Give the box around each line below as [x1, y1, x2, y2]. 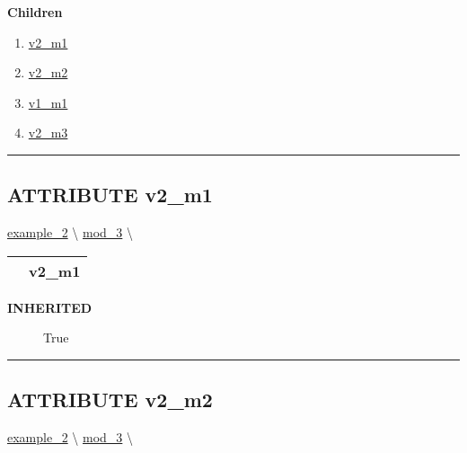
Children [7, 3, 63, 21]
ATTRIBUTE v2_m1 [7, 181, 213, 209]
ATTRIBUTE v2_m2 [7, 386, 213, 413]
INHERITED [7, 298, 93, 316]
